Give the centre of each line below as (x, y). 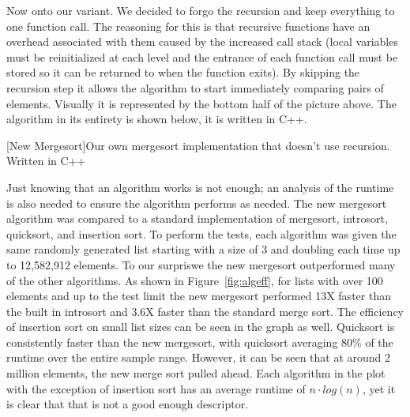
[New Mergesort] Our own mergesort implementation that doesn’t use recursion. (198, 145)
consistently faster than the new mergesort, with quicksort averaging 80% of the (200, 342)
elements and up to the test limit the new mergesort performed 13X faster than (199, 296)
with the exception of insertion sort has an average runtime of (156, 388)
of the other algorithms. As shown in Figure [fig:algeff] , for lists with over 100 (195, 280)
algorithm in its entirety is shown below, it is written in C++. (157, 119)
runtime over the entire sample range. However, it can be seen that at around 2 (199, 357)
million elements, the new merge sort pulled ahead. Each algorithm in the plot (196, 373)
